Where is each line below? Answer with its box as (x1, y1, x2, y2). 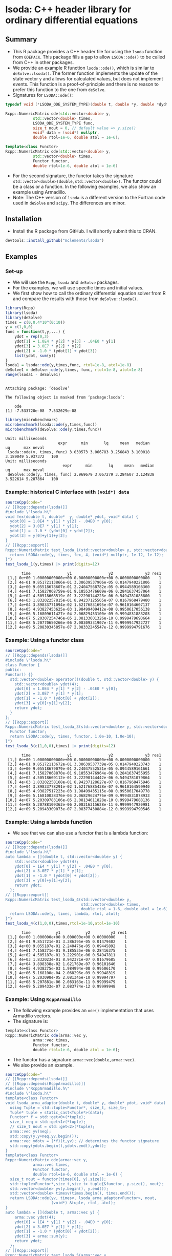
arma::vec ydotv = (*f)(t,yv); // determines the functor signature (10, 1138, 159, 1143)
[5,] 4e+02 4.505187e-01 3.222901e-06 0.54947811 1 (7, 952, 127, 957)
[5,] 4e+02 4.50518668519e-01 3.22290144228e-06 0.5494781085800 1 (7, 593, 161, 599)
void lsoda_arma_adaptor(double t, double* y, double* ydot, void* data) (5, 1100, 166, 1105)
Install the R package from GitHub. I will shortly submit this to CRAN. (12, 228, 157, 234)
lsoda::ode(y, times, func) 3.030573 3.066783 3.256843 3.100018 (7, 449, 150, 454)
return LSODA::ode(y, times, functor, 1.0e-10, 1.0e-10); (10, 734, 137, 739)
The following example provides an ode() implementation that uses (12, 1008, 154, 1014)
